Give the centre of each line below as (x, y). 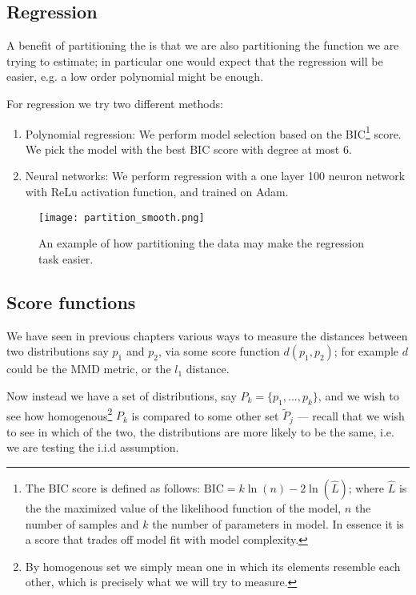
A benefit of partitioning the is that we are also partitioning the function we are (203, 45)
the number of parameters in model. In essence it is (278, 523)
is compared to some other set (205, 415)
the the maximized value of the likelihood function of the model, (183, 507)
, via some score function (219, 351)
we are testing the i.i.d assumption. (93, 447)
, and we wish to (358, 395)
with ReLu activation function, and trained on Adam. (157, 192)
